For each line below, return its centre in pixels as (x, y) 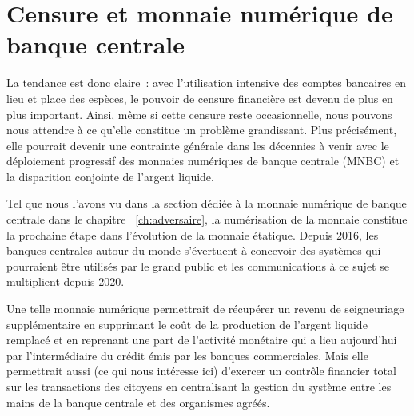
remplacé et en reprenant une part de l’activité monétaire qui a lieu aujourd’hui (202, 340)
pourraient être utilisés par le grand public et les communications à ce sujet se (198, 265)
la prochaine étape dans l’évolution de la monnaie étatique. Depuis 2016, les (193, 234)
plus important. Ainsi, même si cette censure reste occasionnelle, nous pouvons (199, 114)
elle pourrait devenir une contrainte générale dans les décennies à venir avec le (198, 145)
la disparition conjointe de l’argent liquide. (110, 176)
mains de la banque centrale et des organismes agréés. (138, 402)
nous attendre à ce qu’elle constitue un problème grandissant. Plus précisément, (202, 130)
